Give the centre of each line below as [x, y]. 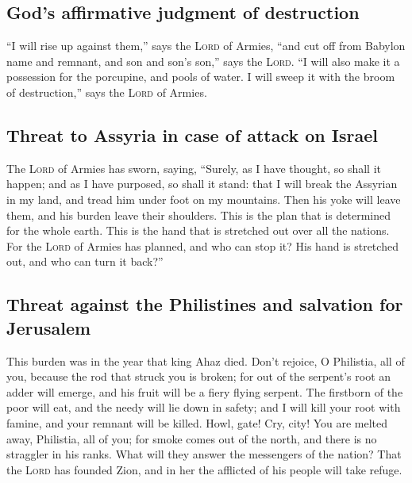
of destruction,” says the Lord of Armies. [107, 92]
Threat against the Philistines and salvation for [205, 304]
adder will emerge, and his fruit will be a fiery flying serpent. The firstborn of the [205, 391]
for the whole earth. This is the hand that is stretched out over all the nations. [198, 230]
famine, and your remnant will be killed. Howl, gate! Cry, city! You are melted [197, 422]
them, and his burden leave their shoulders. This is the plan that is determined [199, 215]
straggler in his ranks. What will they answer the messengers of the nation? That [204, 454]
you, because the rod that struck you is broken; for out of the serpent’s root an [199, 376]
